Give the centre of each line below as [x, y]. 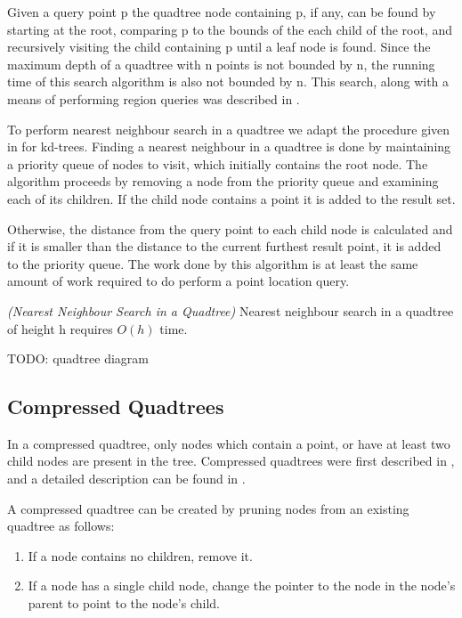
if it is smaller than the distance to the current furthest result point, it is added [224, 246]
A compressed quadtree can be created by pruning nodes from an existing [208, 508]
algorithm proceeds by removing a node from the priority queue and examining [223, 181]
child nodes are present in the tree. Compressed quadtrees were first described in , [231, 461]
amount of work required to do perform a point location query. [178, 281]
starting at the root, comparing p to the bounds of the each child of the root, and [230, 29]
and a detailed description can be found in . [126, 479]
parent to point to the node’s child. [124, 603]
